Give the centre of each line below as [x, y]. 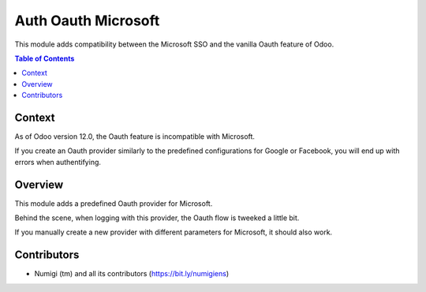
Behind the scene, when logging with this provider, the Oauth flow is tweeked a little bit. [157, 218]
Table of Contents [45, 58]
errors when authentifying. [58, 162]
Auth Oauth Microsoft [87, 21]
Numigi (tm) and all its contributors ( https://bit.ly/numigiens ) [132, 274]
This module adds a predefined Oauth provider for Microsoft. [114, 203]
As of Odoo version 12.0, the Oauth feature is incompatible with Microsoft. [135, 137]
